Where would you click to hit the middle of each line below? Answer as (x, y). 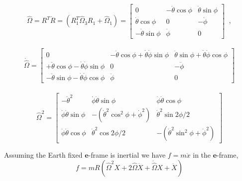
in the (202, 154)
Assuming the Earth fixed (43, 154)
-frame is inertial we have (127, 154)
